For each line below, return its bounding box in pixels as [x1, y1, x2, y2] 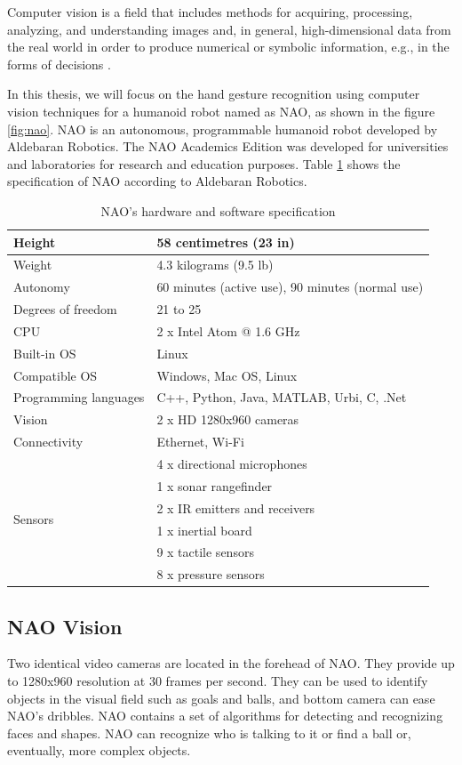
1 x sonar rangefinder [156, 476, 273, 495]
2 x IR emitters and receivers [156, 498, 315, 517]
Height [13, 232, 56, 251]
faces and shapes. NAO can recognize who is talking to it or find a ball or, [7, 723, 411, 742]
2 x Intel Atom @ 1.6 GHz [156, 321, 300, 340]
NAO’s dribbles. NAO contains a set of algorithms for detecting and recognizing [7, 706, 443, 725]
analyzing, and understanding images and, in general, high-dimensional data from [7, 20, 451, 38]
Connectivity [13, 432, 84, 451]
